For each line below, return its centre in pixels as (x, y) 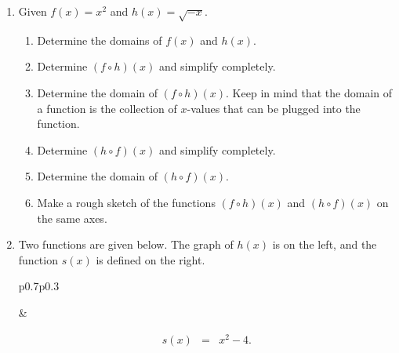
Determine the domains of (100, 40)
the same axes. (72, 218)
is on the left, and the (325, 244)
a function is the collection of (107, 108)
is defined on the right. (151, 259)
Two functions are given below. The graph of (126, 244)
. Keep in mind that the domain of (309, 92)
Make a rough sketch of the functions (126, 202)
